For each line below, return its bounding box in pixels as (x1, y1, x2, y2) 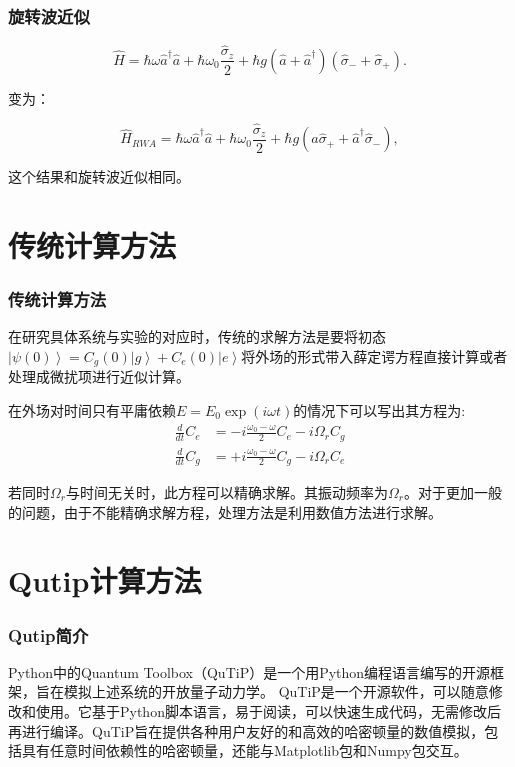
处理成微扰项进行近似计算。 (8, 366, 190, 387)
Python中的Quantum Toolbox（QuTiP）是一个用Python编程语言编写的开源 (8, 661, 491, 682)
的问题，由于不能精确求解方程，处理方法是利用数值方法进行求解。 (8, 501, 442, 522)
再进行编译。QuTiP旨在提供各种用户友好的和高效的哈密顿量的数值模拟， (8, 720, 485, 741)
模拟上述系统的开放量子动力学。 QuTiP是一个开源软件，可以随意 (63, 681, 489, 702)
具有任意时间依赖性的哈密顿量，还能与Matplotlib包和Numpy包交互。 (21, 740, 468, 761)
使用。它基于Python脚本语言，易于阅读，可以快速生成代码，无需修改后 (35, 700, 501, 721)
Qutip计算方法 (8, 560, 202, 601)
